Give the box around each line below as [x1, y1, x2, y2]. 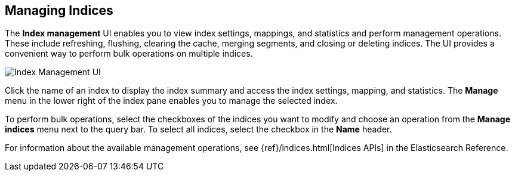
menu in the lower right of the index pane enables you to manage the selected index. [5, 95, 338, 106]
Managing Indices [5, 3, 113, 18]
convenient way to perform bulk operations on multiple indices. [5, 48, 253, 59]
